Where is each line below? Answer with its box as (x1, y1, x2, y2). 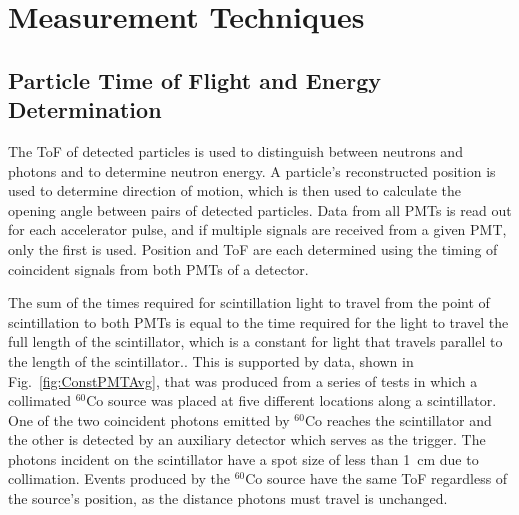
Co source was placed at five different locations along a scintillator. (86, 390, 497, 411)
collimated (8, 390, 71, 411)
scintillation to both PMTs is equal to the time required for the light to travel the (8, 311, 509, 332)
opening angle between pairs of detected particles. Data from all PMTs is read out (8, 199, 512, 220)
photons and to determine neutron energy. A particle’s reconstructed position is (8, 160, 496, 181)
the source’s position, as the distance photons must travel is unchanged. (8, 488, 448, 509)
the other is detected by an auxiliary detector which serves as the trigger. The (8, 429, 486, 450)
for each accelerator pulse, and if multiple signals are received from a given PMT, (8, 219, 507, 240)
